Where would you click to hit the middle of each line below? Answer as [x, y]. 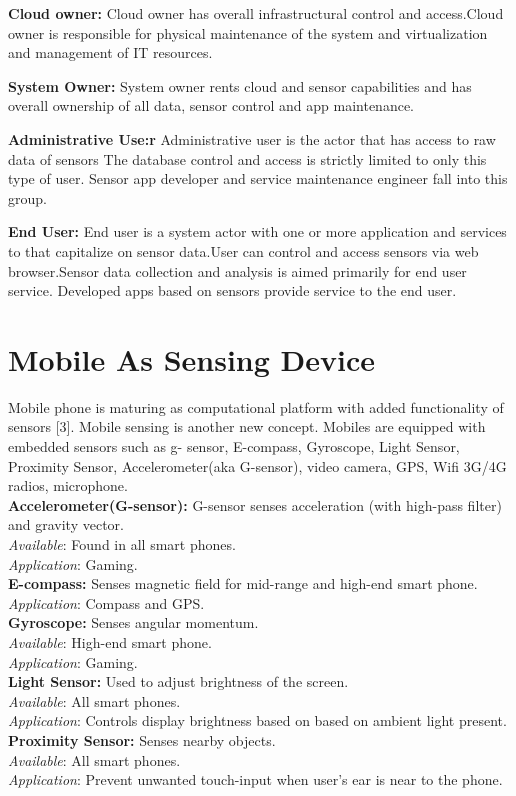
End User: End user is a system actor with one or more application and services [257, 231]
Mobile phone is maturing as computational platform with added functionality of [256, 406]
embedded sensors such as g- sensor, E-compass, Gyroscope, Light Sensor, [234, 446]
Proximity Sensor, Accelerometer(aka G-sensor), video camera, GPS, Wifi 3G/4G [257, 465]
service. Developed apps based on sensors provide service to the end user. [232, 290]
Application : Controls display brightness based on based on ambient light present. [257, 720]
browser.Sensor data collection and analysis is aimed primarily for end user [237, 270]
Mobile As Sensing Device [192, 358]
